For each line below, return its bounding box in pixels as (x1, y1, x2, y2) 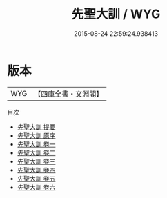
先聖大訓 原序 (17, 131, 56, 139)
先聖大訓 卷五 (17, 174, 56, 183)
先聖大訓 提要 (17, 122, 56, 131)
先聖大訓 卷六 (17, 183, 56, 191)
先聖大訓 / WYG (71, 6, 161, 22)
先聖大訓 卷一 (17, 139, 56, 148)
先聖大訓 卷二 (17, 148, 56, 157)
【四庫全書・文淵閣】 (34, 89, 104, 99)
